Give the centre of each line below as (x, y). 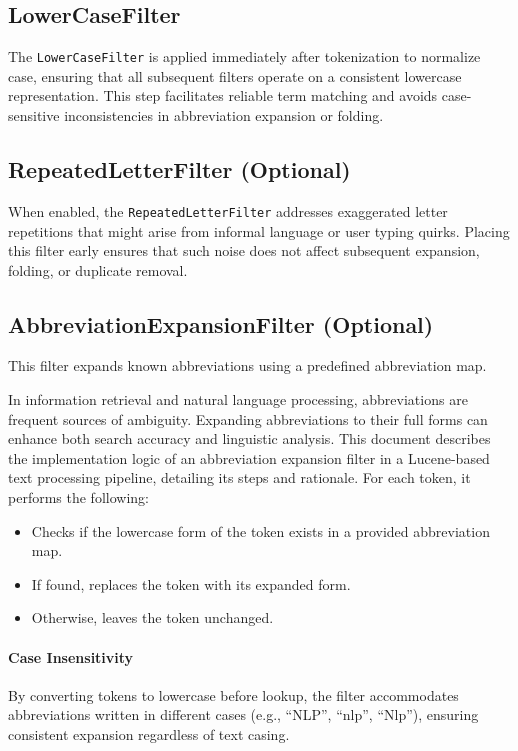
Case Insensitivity (71, 656)
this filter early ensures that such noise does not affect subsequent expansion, (244, 250)
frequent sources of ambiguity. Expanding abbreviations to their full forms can (248, 418)
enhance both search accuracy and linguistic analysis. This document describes (249, 438)
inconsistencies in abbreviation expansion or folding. (224, 115)
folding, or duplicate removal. (98, 269)
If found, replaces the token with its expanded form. (191, 583)
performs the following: (78, 497)
